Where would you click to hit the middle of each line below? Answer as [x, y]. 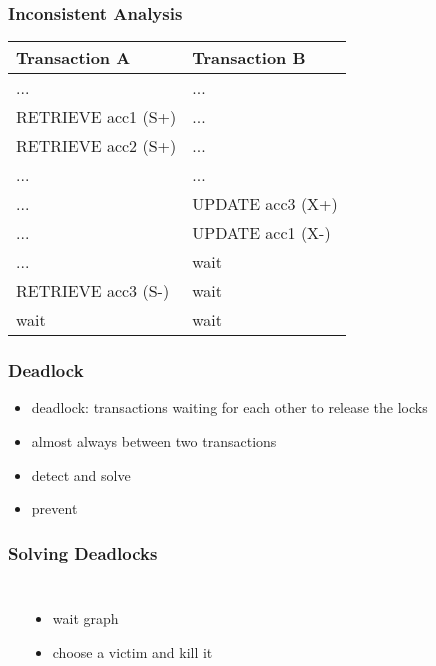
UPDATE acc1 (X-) [261, 233]
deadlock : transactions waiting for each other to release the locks [229, 407]
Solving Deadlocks [83, 552]
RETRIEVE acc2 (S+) [96, 146]
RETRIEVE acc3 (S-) [93, 291]
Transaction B [249, 58]
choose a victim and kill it [132, 651]
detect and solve [81, 474]
